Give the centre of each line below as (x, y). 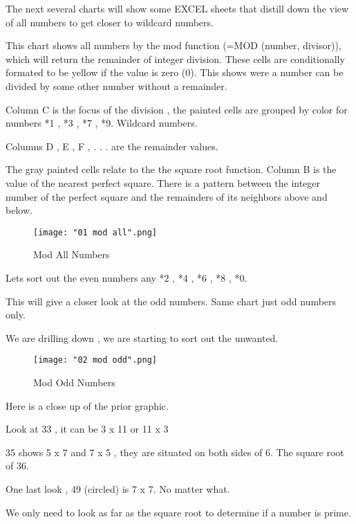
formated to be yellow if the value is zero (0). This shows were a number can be (175, 72)
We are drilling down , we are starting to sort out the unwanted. (142, 337)
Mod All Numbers (72, 254)
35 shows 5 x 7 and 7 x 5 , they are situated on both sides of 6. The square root (175, 452)
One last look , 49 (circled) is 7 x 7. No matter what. (118, 488)
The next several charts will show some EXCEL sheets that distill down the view (177, 8)
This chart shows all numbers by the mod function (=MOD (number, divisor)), (174, 45)
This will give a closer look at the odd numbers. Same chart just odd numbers (171, 301)
